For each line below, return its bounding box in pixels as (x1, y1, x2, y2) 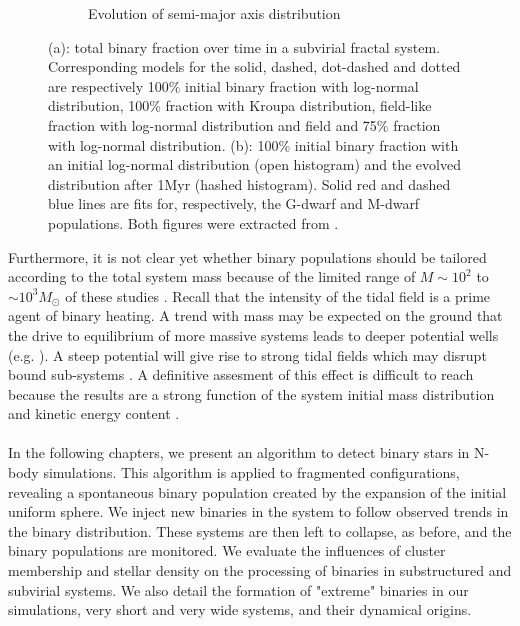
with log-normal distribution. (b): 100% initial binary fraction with (48, 134, 459, 155)
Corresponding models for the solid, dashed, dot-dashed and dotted (48, 56, 461, 77)
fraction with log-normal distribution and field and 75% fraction (48, 114, 441, 135)
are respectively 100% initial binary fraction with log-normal (48, 75, 419, 96)
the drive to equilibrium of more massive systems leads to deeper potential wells (8, 324, 499, 345)
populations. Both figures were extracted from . (48, 212, 339, 233)
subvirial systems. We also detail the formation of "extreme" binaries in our (8, 579, 469, 600)
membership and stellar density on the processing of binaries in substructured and (8, 560, 512, 581)
